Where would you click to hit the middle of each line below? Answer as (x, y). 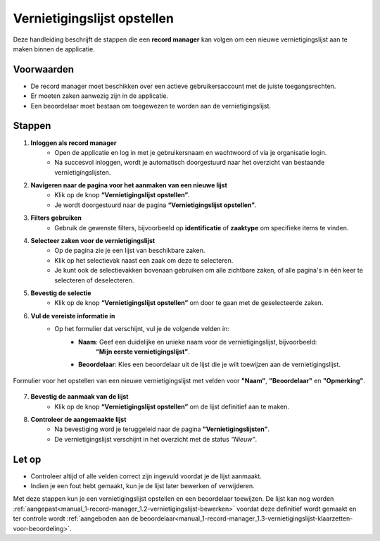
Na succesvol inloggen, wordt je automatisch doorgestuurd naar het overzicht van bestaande (190, 163)
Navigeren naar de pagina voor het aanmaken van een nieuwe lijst (129, 185)
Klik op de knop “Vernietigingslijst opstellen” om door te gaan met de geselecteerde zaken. (189, 303)
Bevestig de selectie (61, 293)
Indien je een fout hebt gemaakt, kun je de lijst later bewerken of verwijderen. (142, 485)
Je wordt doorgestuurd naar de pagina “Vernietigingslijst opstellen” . (156, 205)
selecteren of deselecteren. (94, 280)
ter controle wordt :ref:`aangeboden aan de (76, 518)
